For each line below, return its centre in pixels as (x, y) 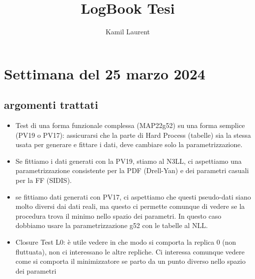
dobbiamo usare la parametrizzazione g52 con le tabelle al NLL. (112, 225)
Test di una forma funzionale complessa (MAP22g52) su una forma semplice (130, 125)
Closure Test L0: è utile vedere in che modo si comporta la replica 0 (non (126, 242)
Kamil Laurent (128, 32)
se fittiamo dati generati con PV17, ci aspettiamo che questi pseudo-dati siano (133, 196)
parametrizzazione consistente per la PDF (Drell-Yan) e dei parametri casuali (132, 170)
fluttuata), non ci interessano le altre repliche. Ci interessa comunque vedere (130, 251)
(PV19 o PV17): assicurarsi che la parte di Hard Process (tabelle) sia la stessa (133, 135)
